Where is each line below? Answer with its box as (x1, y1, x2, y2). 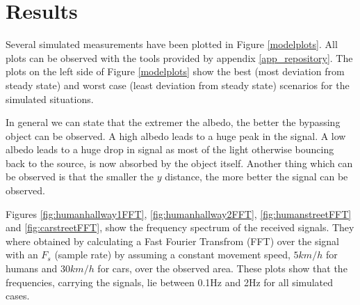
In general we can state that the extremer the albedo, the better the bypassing (6, 115, 341, 130)
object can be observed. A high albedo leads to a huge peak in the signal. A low (6, 128, 346, 143)
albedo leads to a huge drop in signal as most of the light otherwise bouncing (6, 142, 334, 157)
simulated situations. (6, 91, 94, 106)
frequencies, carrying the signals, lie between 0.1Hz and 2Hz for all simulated (6, 274, 334, 289)
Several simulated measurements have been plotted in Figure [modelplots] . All (6, 37, 338, 52)
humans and (6, 261, 58, 276)
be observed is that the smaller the (6, 169, 154, 184)
